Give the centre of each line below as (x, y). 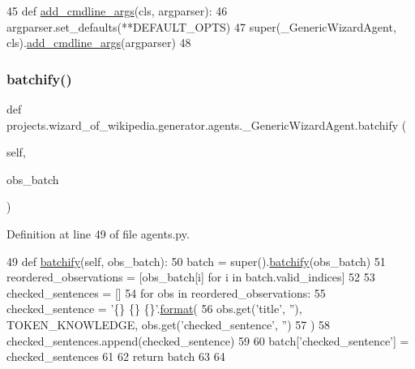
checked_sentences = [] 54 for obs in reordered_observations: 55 (166, 292)
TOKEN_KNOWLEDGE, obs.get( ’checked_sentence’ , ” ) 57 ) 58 (169, 324)
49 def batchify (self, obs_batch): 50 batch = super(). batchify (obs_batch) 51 (196, 261)
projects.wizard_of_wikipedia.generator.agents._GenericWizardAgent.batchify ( (207, 124)
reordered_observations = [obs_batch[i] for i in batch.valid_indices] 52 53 (191, 277)
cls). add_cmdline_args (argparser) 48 (99, 43)
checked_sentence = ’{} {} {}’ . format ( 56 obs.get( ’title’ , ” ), (154, 309)
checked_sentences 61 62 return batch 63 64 (116, 356)
